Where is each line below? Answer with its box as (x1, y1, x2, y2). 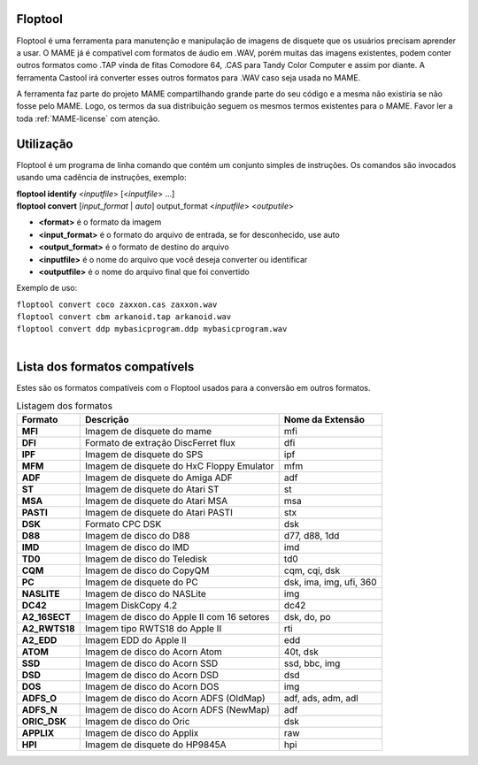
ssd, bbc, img (283, 657, 341, 669)
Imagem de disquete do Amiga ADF (84, 471, 234, 484)
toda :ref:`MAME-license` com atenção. (16, 113, 160, 124)
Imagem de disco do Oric (84, 715, 190, 727)
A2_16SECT (21, 610, 71, 623)
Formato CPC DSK (84, 517, 162, 530)
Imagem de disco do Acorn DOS (84, 680, 220, 692)
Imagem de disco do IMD (84, 540, 189, 553)
